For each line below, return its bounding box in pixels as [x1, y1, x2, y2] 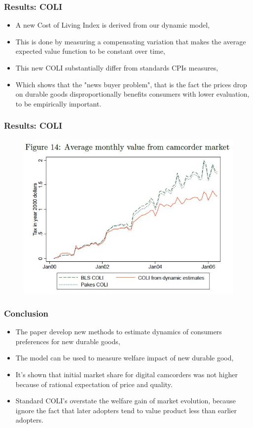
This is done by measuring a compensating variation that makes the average [15, 36, 246, 46]
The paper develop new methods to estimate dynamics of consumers [15, 326, 222, 337]
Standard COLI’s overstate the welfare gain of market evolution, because [15, 395, 236, 406]
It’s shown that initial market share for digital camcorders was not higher [15, 369, 238, 380]
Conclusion [4, 307, 48, 319]
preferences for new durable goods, [15, 336, 120, 346]
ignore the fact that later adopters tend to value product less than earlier [15, 405, 237, 415]
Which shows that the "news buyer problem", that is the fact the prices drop [15, 79, 247, 89]
